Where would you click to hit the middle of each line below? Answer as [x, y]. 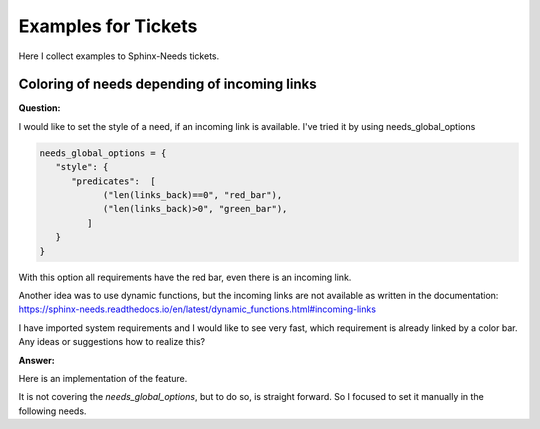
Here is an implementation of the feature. [103, 378]
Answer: [36, 360]
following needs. [52, 411]
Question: [39, 108]
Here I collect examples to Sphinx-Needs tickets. [119, 56]
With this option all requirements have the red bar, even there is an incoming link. [185, 277]
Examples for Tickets [108, 26]
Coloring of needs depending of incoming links [167, 84]
